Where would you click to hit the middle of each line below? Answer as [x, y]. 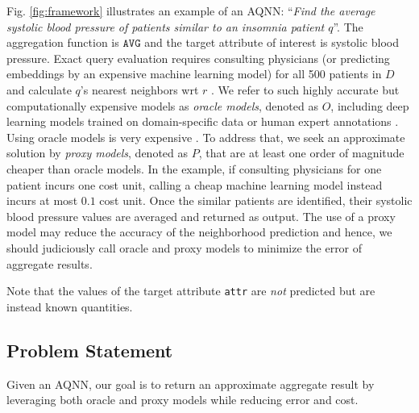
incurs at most [42, 200]
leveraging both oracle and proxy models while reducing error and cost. [183, 400]
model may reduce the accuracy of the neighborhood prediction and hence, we [199, 232]
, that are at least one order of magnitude [301, 153]
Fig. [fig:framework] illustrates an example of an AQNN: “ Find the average [191, 10]
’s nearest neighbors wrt [139, 89]
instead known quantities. [70, 306]
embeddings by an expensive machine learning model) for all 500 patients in [194, 74]
